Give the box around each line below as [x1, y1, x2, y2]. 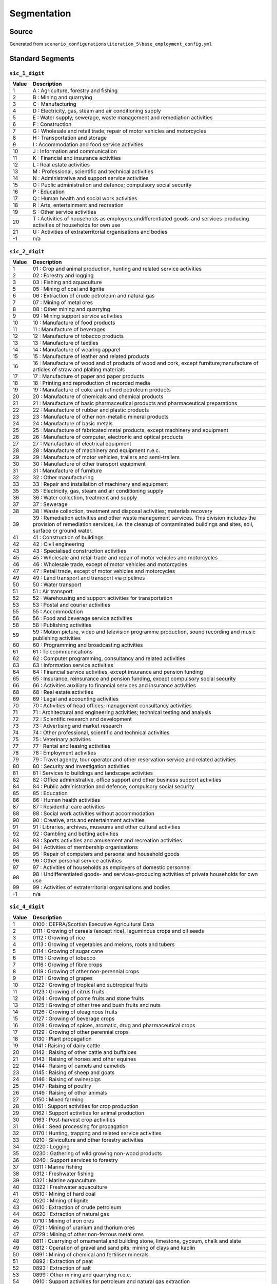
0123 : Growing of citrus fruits [32, 988, 105, 995]
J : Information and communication [32, 148, 117, 155]
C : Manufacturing [32, 101, 76, 108]
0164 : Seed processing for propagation [32, 1123, 129, 1130]
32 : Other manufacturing [32, 474, 94, 481]
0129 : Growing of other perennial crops [32, 1028, 129, 1035]
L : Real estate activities [32, 161, 90, 168]
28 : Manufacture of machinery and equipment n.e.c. [32, 447, 161, 454]
